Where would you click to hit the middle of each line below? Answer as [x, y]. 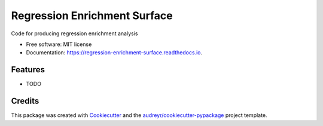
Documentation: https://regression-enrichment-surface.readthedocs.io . [114, 53]
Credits [25, 101]
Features [28, 70]
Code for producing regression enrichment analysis [74, 33]
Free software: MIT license [59, 44]
